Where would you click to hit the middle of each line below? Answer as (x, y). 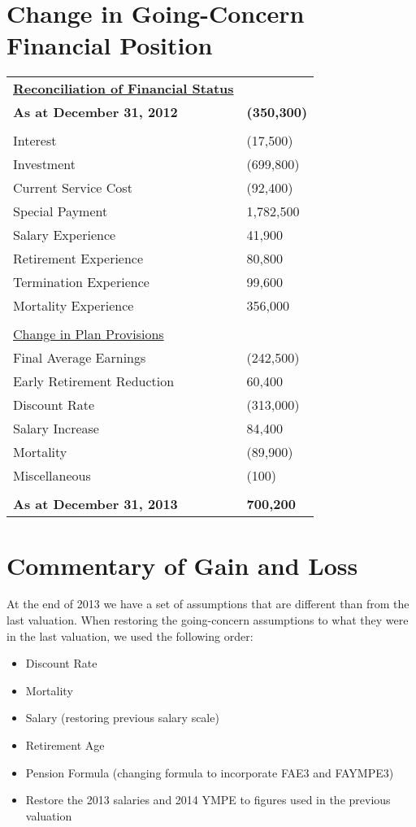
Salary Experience (65, 235)
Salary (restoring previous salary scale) (122, 718)
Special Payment (61, 211)
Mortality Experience (74, 306)
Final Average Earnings (80, 358)
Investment (44, 164)
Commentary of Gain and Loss (182, 565)
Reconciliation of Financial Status (123, 89)
